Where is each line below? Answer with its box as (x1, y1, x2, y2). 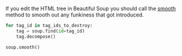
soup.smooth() (5, 44, 41, 50)
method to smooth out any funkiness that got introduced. (5, 11, 144, 18)
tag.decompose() (16, 34, 57, 39)
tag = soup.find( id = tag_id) (16, 28, 85, 34)
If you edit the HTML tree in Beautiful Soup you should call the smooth (5, 5, 176, 12)
